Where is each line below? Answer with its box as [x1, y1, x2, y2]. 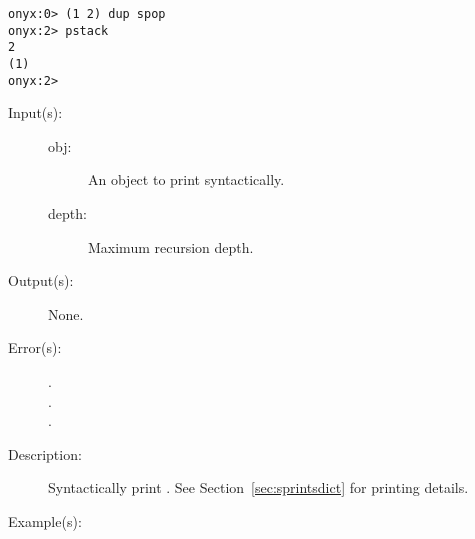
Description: [8, 443, 82, 464]
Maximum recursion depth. [88, 236, 254, 257]
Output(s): [8, 270, 74, 291]
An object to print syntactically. [88, 169, 285, 190]
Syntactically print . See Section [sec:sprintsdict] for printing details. [48, 477, 469, 498]
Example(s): [8, 511, 82, 531]
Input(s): [8, 102, 63, 123]
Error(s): [8, 337, 62, 358]
